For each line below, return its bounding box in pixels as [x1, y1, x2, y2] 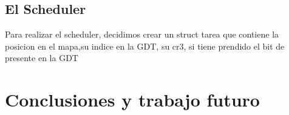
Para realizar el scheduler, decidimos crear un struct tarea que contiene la [5, 28, 279, 41]
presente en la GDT [5, 51, 78, 64]
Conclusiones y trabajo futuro [5, 87, 260, 112]
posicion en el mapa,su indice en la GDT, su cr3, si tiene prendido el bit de [5, 39, 285, 52]
